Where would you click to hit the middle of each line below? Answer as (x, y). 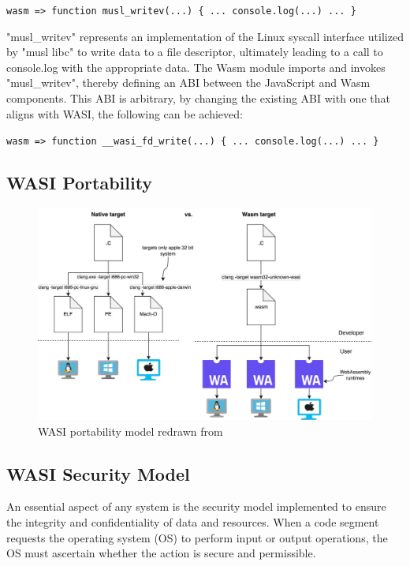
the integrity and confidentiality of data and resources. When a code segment (193, 521)
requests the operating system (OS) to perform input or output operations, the (197, 537)
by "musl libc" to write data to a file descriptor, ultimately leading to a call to (195, 52)
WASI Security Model (98, 473)
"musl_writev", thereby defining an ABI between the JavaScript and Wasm (188, 82)
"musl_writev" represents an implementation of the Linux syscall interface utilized (205, 36)
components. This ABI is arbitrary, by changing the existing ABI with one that (198, 98)
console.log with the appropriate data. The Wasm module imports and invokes (196, 67)
